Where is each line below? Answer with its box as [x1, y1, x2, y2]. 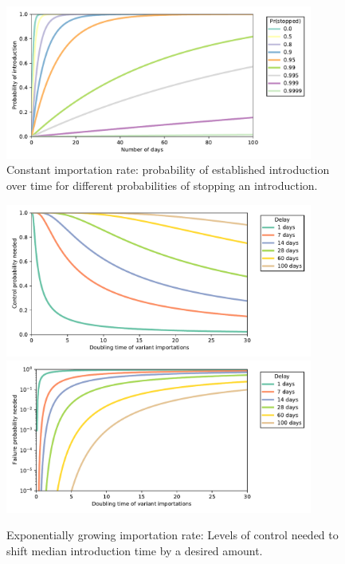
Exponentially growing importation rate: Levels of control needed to [6, 527, 339, 543]
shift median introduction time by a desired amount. [6, 542, 263, 558]
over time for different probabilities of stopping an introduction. [6, 176, 318, 193]
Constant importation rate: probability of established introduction [6, 161, 330, 178]
